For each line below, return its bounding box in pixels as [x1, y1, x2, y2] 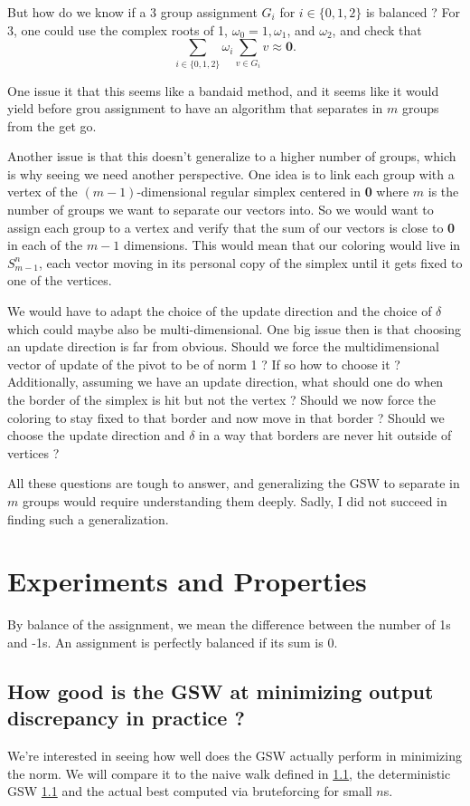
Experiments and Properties [7, 562, 367, 600]
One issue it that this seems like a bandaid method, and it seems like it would [7, 81, 439, 100]
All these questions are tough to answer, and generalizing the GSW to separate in [7, 474, 460, 493]
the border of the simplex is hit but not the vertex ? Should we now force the [7, 390, 436, 409]
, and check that [332, 20, 422, 39]
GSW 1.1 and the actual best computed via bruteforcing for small [7, 782, 372, 801]
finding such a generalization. [7, 509, 169, 528]
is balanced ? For [365, 3, 461, 21]
